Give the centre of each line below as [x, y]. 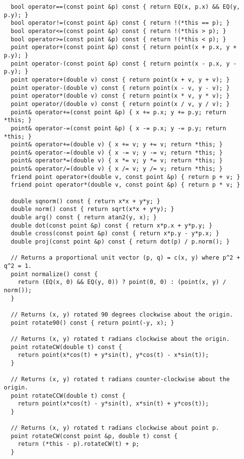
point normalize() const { [54, 274]
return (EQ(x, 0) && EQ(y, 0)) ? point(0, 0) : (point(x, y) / [122, 282]
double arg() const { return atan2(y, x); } [84, 218]
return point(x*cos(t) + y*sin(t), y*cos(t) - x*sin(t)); [113, 355]
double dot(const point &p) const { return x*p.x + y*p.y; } [112, 225]
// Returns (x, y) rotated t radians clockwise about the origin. [120, 339]
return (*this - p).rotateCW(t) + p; [79, 444]
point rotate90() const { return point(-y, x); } [92, 323]
